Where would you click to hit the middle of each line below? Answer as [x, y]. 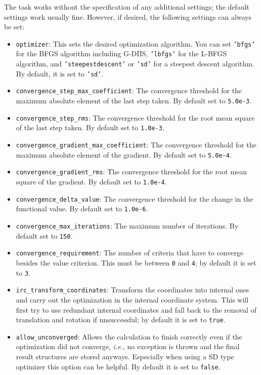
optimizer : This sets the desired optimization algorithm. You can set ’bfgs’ [136, 43]
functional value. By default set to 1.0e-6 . [82, 209]
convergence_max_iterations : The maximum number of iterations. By [127, 225]
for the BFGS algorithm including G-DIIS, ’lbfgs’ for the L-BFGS [121, 53]
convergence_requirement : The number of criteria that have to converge [130, 253]
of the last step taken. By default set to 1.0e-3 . [90, 127]
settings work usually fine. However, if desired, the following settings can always [128, 16]
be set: [14, 27]
